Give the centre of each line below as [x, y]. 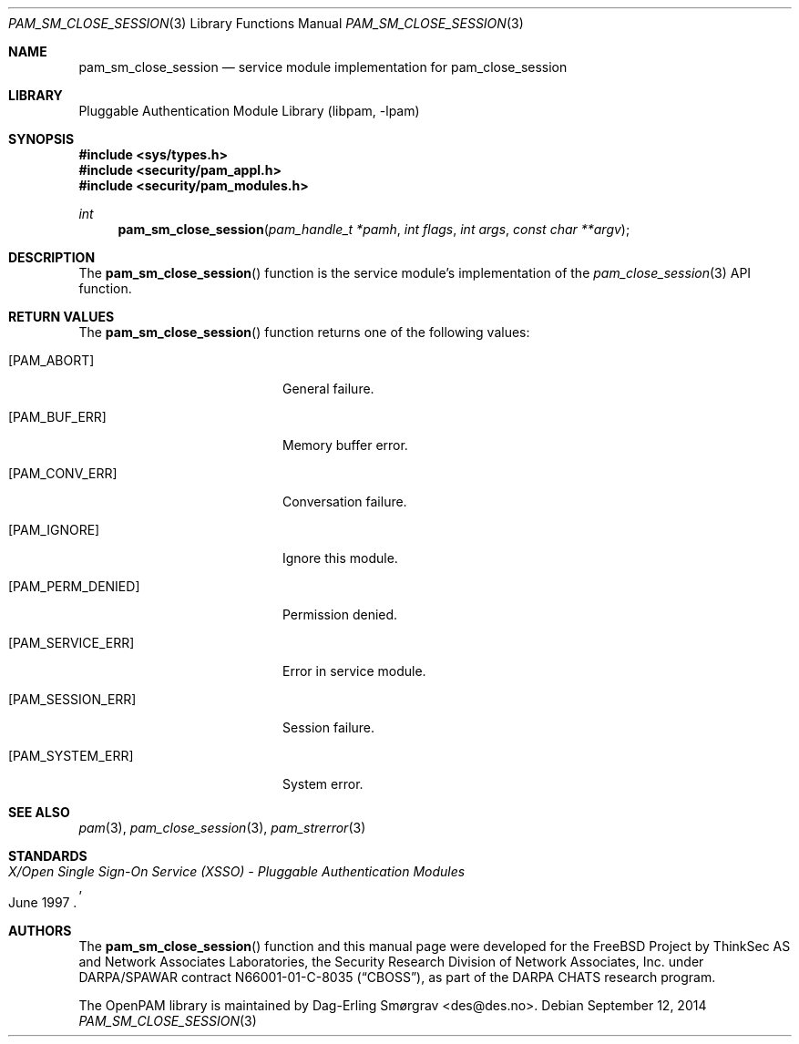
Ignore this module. [340, 558]
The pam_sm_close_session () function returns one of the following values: [304, 332]
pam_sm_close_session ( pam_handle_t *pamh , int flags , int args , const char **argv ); [374, 229]
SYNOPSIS [41, 139]
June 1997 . [43, 902]
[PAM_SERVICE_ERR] [72, 643]
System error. [323, 784]
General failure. [328, 389]
